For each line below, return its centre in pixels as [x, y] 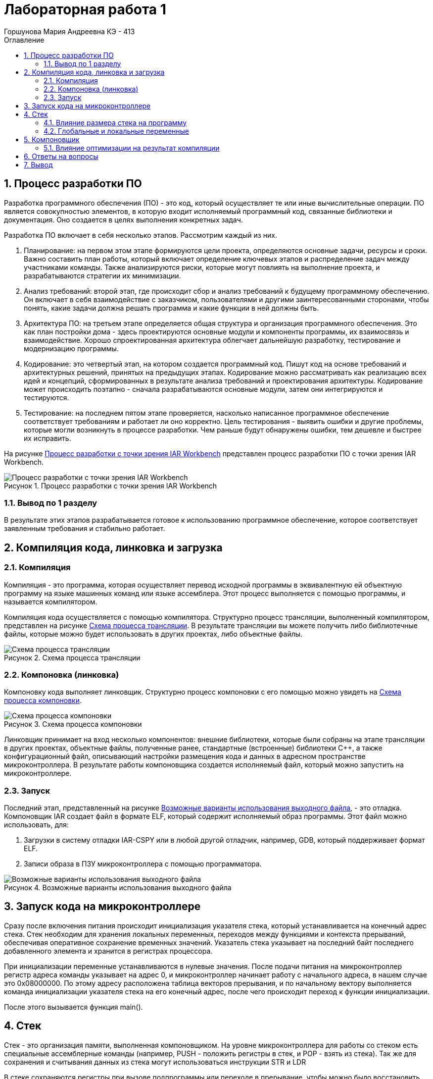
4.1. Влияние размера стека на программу [115, 122]
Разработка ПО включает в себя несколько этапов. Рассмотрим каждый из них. [141, 235]
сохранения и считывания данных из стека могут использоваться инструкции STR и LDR [155, 1062]
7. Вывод [38, 164]
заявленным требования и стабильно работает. [85, 529]
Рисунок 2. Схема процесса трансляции [72, 657]
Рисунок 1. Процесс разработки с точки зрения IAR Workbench [111, 486]
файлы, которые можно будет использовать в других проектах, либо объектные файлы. [153, 634]
